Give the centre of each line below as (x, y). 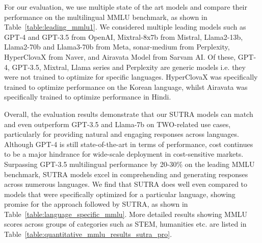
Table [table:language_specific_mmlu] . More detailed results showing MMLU (126, 214)
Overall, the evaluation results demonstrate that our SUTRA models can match (129, 114)
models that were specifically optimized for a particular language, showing (120, 194)
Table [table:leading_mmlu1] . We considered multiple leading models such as (125, 27)
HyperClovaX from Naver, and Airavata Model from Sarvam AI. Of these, (120, 56)
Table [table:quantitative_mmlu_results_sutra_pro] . (88, 234)
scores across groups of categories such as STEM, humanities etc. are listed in (125, 224)
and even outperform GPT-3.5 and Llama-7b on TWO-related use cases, (117, 124)
